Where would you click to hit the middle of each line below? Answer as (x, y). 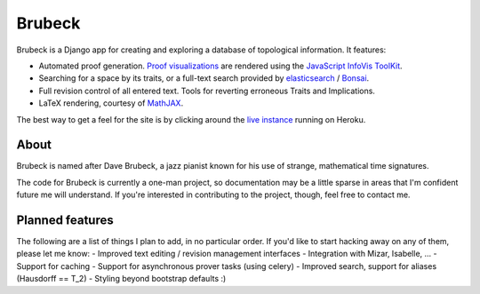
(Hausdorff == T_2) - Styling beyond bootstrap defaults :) (121, 279)
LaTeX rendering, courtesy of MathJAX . (111, 103)
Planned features (65, 220)
